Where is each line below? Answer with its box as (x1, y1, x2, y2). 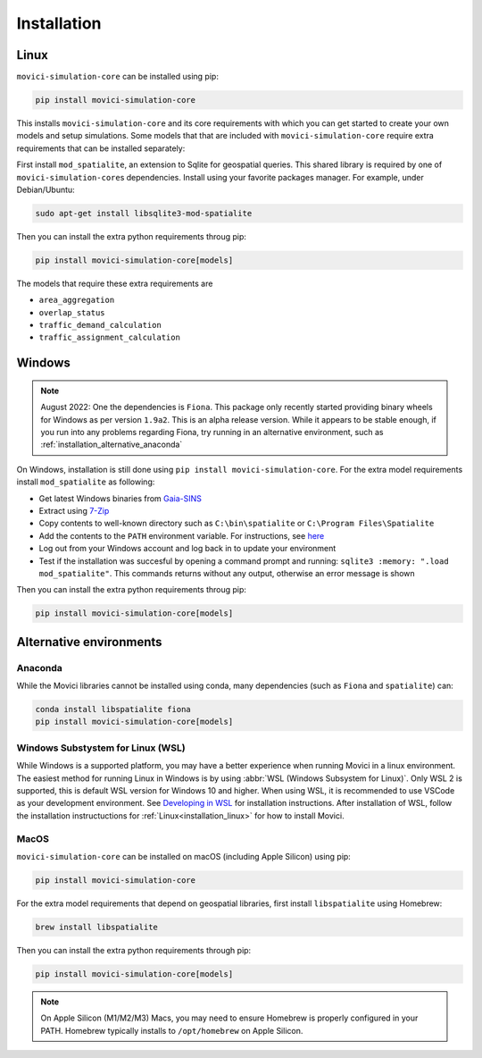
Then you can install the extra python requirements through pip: (16, 945, 252, 955)
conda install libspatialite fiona (35, 704, 191, 715)
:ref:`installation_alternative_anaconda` (40, 439, 183, 450)
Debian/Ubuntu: (16, 184, 75, 195)
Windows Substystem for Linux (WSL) (16, 742, 187, 754)
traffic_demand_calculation (38, 320, 162, 331)
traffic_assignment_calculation (38, 332, 180, 343)
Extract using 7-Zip (38, 506, 110, 516)
